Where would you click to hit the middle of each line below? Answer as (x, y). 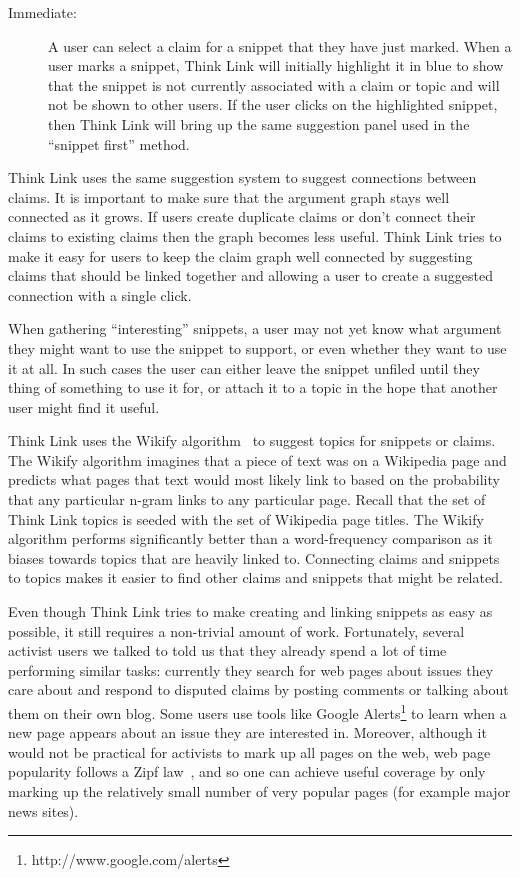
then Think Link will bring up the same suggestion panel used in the (259, 123)
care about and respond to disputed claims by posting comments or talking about (258, 689)
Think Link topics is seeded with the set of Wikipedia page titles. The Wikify (246, 518)
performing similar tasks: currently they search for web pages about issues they (251, 669)
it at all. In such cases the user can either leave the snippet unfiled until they (244, 367)
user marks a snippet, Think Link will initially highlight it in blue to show (276, 65)
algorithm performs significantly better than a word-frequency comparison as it (250, 538)
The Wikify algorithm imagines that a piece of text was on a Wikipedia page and (257, 459)
